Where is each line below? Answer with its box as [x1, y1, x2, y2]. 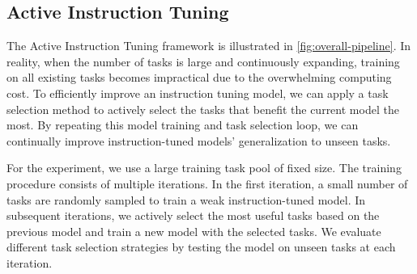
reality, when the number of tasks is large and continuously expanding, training [6, 53, 400, 70]
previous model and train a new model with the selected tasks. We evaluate [6, 222, 381, 239]
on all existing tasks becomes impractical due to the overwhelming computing [6, 69, 392, 86]
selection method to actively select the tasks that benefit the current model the [6, 100, 399, 117]
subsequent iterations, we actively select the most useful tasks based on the [6, 207, 380, 224]
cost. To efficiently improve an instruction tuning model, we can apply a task [6, 84, 389, 101]
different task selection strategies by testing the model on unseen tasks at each [6, 238, 396, 255]
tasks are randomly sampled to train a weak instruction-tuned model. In [6, 191, 366, 208]
